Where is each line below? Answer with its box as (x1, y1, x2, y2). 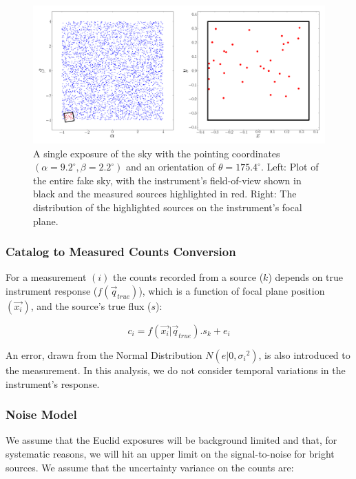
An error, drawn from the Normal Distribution (6, 347, 202, 362)
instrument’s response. (6, 376, 100, 391)
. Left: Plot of (260, 159, 319, 174)
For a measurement (6, 270, 87, 284)
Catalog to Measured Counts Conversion (6, 243, 236, 260)
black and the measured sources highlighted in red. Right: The (33, 186, 297, 201)
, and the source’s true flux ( (30, 298, 151, 313)
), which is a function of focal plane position (138, 283, 325, 297)
